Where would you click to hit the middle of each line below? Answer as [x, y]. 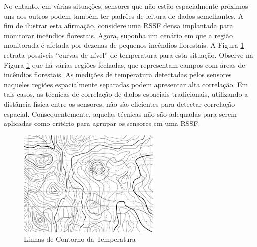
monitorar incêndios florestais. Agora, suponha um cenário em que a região [119, 35]
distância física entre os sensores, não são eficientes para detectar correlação [120, 103]
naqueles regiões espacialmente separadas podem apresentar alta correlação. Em [126, 84]
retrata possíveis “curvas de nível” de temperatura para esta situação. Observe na [128, 55]
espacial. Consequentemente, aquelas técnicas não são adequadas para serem [120, 113]
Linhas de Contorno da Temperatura [80, 239]
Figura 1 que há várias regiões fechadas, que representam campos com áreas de [125, 64]
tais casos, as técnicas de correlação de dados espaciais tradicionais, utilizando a [126, 94]
